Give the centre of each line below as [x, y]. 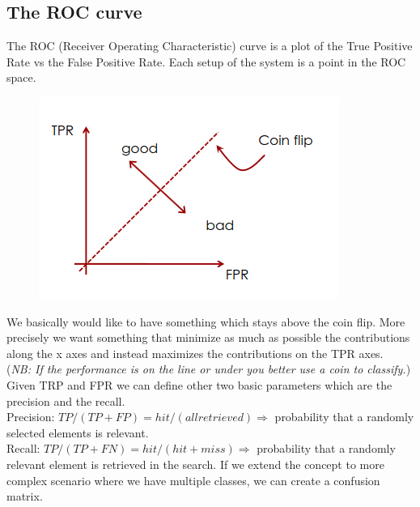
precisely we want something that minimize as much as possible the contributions [208, 337]
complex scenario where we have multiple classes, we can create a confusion [193, 480]
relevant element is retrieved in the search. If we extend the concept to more [195, 464]
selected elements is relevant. [78, 432]
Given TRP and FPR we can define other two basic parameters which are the [199, 384]
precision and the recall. [66, 400]
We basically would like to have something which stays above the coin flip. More [206, 321]
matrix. [25, 496]
